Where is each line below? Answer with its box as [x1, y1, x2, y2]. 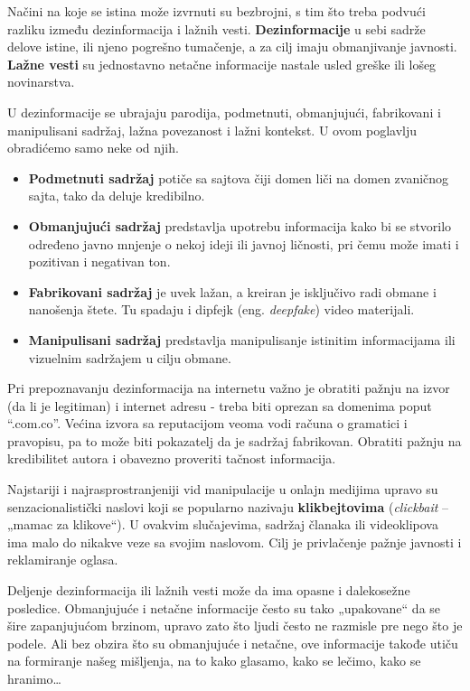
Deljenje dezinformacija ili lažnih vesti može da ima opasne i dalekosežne [7, 581, 410, 600]
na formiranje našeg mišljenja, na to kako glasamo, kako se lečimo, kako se [7, 651, 421, 670]
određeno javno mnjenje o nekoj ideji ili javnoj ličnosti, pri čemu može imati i [28, 234, 459, 253]
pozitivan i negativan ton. [28, 252, 171, 271]
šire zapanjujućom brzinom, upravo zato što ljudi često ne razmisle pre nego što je [7, 616, 463, 635]
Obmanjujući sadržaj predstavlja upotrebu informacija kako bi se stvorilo [28, 216, 452, 235]
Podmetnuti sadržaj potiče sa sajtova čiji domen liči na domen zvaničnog [28, 168, 449, 187]
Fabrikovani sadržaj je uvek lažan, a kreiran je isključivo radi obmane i [28, 282, 437, 301]
